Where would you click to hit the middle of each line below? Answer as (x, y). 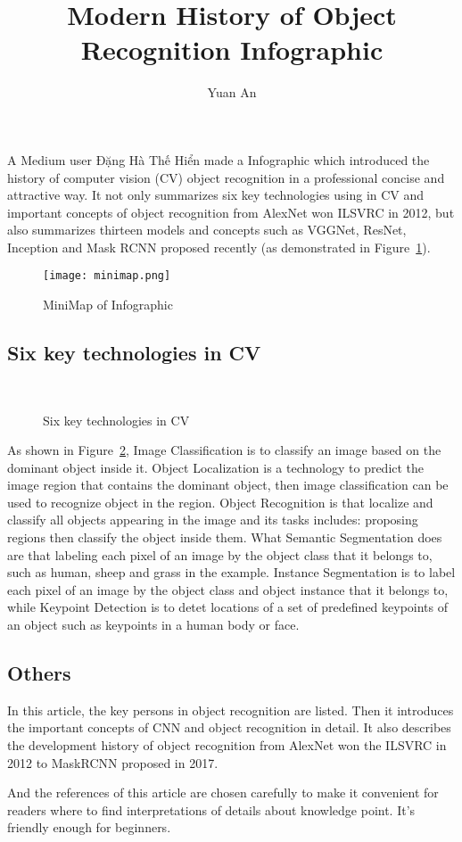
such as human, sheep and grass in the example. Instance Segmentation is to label (231, 572)
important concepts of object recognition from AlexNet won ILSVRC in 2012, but (231, 212)
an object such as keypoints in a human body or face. (153, 625)
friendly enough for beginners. (89, 827)
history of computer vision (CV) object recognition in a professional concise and (226, 177)
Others (39, 673)
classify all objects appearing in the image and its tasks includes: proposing (213, 520)
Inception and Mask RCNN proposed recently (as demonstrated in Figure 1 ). (219, 247)
